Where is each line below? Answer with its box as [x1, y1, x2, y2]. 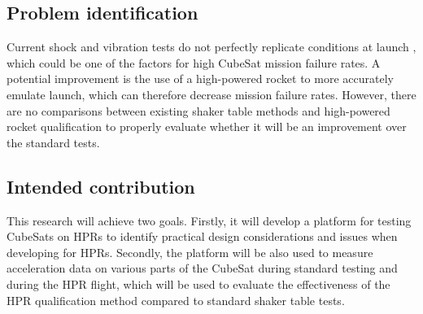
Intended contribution [7, 173, 195, 198]
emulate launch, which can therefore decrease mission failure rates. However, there [7, 85, 416, 102]
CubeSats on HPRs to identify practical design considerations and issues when [7, 228, 398, 245]
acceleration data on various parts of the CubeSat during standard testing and [7, 259, 398, 277]
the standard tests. [7, 133, 100, 150]
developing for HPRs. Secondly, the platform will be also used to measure [7, 243, 373, 260]
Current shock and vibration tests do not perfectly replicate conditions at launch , [7, 38, 416, 55]
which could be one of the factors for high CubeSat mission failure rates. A [7, 54, 381, 71]
